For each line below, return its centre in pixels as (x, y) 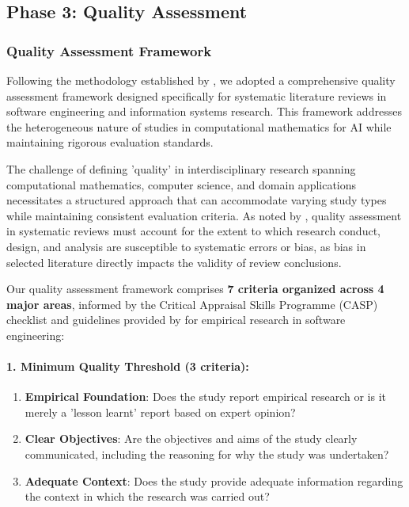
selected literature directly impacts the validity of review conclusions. (174, 262)
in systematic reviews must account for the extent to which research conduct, (193, 231)
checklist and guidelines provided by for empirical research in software (176, 320)
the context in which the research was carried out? (147, 496)
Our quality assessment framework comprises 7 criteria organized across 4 (195, 289)
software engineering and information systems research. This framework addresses (204, 111)
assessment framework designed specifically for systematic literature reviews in (197, 95)
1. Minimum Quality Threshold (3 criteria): (128, 366)
